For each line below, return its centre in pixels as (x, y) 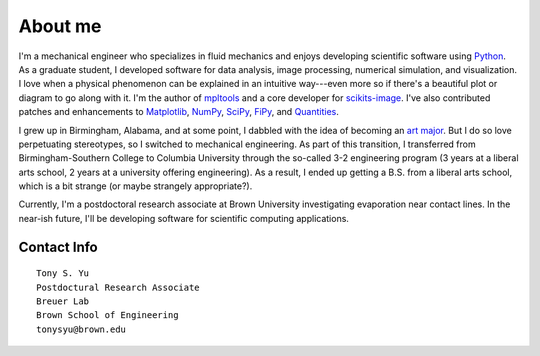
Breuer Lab (63, 301)
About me (60, 26)
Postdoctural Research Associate (118, 287)
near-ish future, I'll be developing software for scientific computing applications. (184, 218)
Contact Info (58, 246)
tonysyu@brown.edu (81, 329)
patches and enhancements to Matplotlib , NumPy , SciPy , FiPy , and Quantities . (179, 112)
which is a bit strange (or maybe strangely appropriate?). (135, 186)
